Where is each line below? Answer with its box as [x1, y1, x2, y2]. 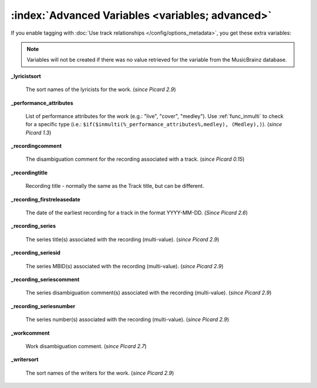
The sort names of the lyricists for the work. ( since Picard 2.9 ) [25, 86, 176, 93]
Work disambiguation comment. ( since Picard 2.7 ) [25, 342, 147, 349]
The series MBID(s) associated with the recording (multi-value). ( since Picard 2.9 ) [25, 262, 224, 269]
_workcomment [11, 329, 50, 336]
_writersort [11, 356, 39, 363]
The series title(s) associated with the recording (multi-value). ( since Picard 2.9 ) [25, 235, 220, 243]
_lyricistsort [11, 72, 41, 79]
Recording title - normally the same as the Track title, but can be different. [25, 183, 205, 190]
